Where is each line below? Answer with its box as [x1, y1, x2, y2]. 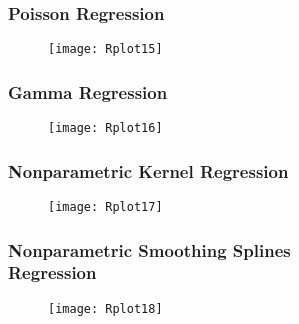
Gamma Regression [8, 79, 168, 104]
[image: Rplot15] [48, 42, 163, 57]
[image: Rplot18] [48, 301, 163, 316]
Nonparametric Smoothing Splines [8, 237, 291, 262]
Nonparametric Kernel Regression [8, 158, 289, 183]
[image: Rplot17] [48, 199, 163, 214]
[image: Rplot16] [48, 121, 163, 136]
